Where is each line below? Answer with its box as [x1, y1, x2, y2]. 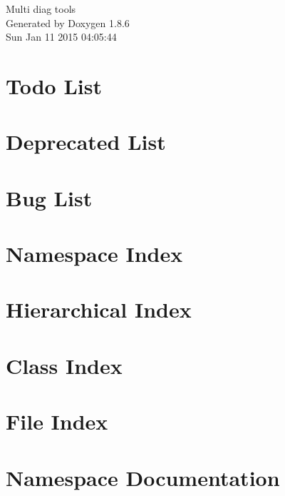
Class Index [6, 350, 123, 380]
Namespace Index [6, 239, 183, 268]
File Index [6, 407, 108, 436]
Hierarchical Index [6, 295, 192, 324]
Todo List [6, 71, 102, 100]
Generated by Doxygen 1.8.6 [6, 15, 130, 30]
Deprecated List [6, 127, 166, 156]
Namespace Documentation [6, 462, 280, 492]
